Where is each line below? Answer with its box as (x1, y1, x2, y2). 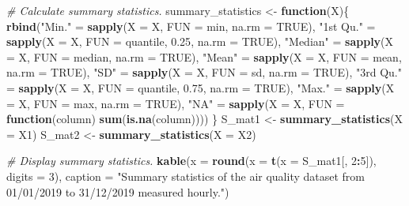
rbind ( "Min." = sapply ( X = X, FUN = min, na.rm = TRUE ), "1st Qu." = (6, 17, 376, 34)
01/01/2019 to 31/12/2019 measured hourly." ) (6, 183, 229, 200)
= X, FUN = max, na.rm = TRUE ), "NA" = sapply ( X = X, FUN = (6, 95, 345, 111)
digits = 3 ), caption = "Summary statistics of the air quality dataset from (6, 167, 365, 184)
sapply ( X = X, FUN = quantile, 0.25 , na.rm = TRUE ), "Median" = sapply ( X (6, 33, 394, 50)
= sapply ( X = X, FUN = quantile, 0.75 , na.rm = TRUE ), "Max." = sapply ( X (6, 79, 395, 96)
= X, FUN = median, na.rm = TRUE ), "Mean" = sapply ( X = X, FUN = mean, (6, 48, 402, 65)
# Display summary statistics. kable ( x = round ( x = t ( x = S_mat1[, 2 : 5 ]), (6, 152, 377, 169)
